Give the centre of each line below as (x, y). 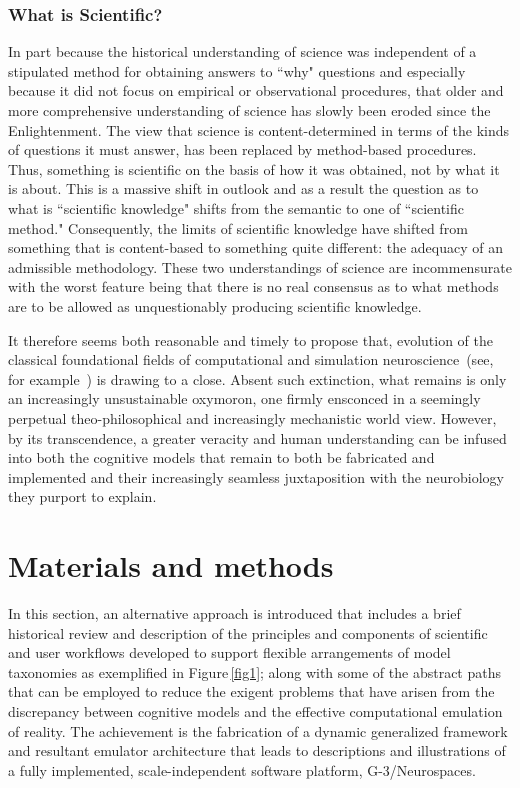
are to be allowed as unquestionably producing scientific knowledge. (215, 305)
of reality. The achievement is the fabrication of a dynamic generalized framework (258, 730)
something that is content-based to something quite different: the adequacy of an (255, 247)
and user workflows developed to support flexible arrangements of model (229, 652)
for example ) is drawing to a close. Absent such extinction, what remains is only (257, 378)
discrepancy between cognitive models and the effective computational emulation (255, 710)
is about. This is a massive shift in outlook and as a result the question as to (243, 188)
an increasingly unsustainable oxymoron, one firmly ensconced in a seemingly (244, 398)
